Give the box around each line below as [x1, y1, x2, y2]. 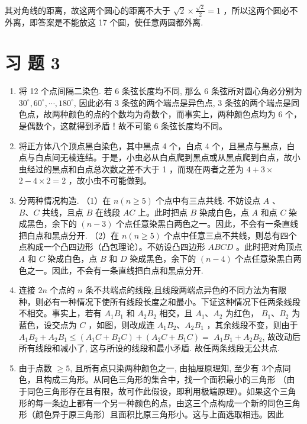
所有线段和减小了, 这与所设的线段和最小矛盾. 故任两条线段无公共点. [18, 342, 280, 354]
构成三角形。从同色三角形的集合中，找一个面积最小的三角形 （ [43, 373, 287, 386]
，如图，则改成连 [88, 318, 155, 330]
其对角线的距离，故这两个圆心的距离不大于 [5, 4, 170, 16]
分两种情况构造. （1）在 [18, 194, 111, 206]
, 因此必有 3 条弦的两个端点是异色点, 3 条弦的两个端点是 [73, 96, 291, 108]
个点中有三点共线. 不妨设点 [156, 194, 261, 206]
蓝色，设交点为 [18, 318, 77, 330]
